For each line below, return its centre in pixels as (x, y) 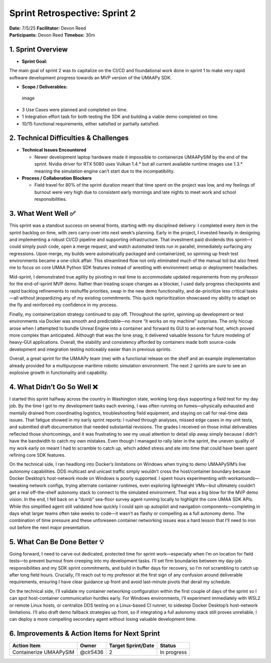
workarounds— (243, 478)
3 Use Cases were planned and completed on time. (75, 109)
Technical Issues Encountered (54, 150)
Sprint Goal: (35, 61)
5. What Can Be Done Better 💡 (57, 542)
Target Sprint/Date (131, 646)
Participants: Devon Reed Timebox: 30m (52, 35)
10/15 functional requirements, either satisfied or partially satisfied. (91, 123)
